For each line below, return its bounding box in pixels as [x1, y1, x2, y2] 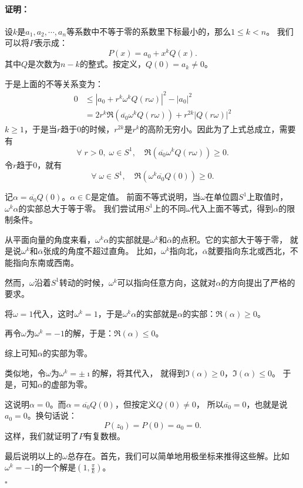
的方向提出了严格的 [221, 276, 295, 288]
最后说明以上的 [5, 449, 62, 462]
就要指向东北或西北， [207, 245, 290, 257]
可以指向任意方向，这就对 [117, 276, 216, 288]
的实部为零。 [42, 347, 92, 359]
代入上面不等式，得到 [191, 202, 274, 214]
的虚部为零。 [42, 378, 92, 390]
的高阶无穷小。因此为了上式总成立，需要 [139, 123, 296, 135]
